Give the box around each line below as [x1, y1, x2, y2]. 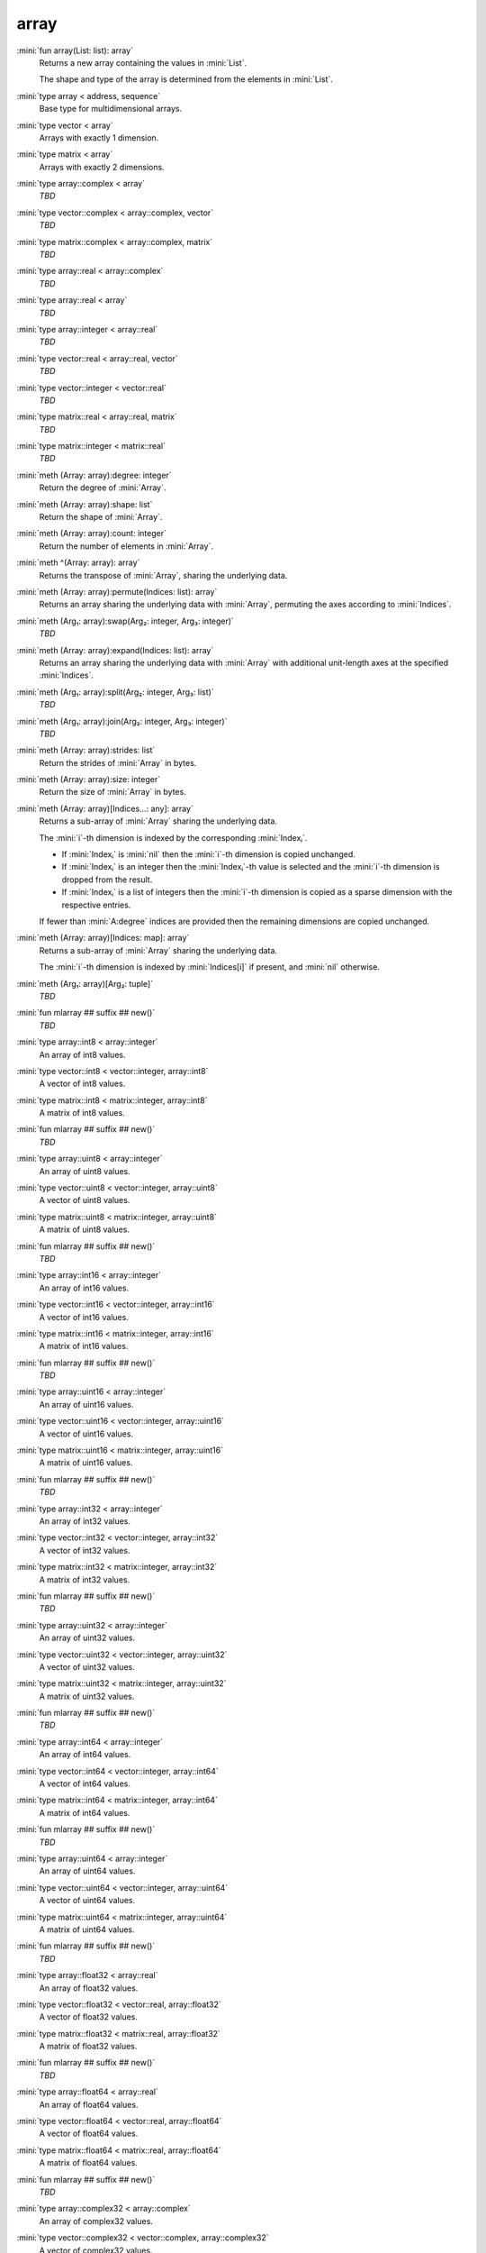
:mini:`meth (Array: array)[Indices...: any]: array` [16, 803, 193, 814]
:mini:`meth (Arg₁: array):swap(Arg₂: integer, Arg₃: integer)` [16, 616, 234, 626]
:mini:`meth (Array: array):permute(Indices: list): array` [16, 587, 218, 597]
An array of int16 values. [39, 1282, 130, 1293]
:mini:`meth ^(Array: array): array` [16, 557, 140, 568]
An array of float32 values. [39, 1983, 139, 1993]
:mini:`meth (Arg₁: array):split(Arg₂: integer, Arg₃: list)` [16, 686, 215, 698]
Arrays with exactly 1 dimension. [39, 132, 159, 143]
